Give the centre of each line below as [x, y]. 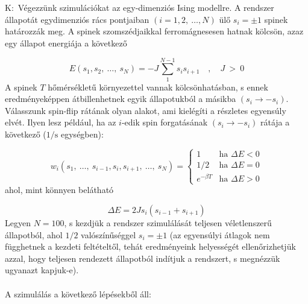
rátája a [275, 122]
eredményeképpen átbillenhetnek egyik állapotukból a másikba [121, 99]
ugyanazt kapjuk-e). [42, 270]
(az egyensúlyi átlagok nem [220, 234]
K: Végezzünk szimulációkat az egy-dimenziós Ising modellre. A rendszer [140, 8]
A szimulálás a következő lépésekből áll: [78, 293]
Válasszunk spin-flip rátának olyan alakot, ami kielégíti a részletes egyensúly [146, 110]
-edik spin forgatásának [165, 122]
